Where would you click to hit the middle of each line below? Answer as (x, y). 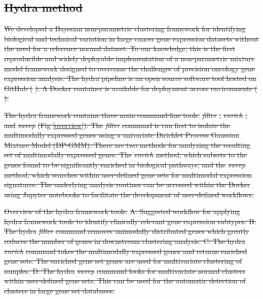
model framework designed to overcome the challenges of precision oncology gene (129, 68)
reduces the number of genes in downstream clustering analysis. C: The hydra (125, 241)
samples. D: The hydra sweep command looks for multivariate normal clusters (125, 270)
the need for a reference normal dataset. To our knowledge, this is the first (120, 48)
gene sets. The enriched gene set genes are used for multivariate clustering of (123, 261)
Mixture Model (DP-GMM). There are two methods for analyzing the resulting (127, 144)
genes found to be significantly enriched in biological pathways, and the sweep (125, 164)
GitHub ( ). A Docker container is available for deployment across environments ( (131, 88)
